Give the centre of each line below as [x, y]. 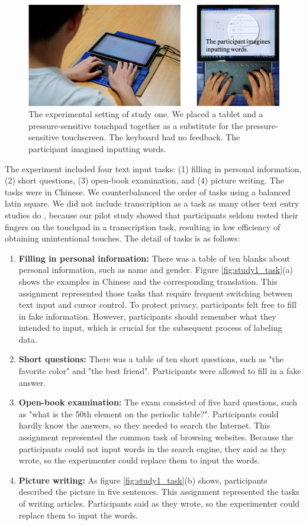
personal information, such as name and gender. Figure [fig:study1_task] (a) [156, 270]
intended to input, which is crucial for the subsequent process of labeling [150, 328]
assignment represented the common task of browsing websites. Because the [156, 437]
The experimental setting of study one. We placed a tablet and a [146, 114]
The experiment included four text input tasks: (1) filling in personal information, [153, 168]
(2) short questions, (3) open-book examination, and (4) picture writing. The [144, 180]
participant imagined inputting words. [97, 148]
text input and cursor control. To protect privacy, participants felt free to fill [157, 305]
